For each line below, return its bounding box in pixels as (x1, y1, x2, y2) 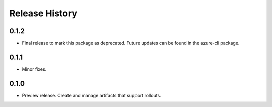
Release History (9, 8, 78, 19)
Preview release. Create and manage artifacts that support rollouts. (22, 92, 161, 98)
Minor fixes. (22, 66, 47, 72)
